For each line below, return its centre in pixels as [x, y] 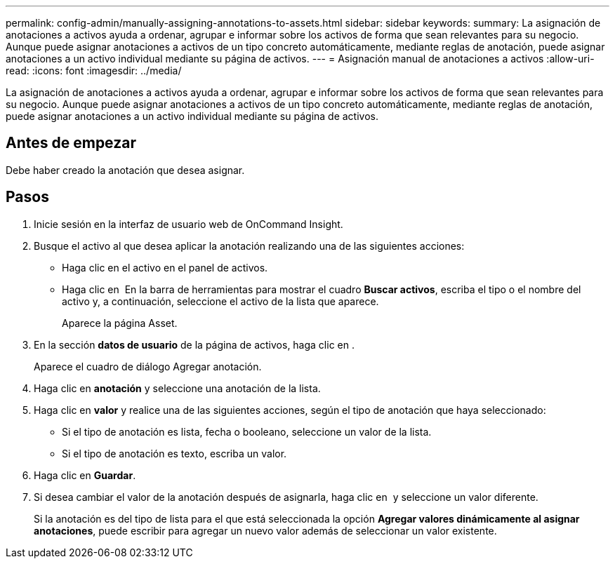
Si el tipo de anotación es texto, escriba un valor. [174, 453]
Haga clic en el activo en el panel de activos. [165, 267]
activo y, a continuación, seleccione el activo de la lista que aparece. [220, 301]
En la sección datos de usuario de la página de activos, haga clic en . [194, 344]
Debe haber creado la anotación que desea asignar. [125, 170]
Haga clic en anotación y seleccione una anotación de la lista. [177, 388]
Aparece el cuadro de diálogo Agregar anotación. [148, 366]
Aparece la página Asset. [120, 323]
